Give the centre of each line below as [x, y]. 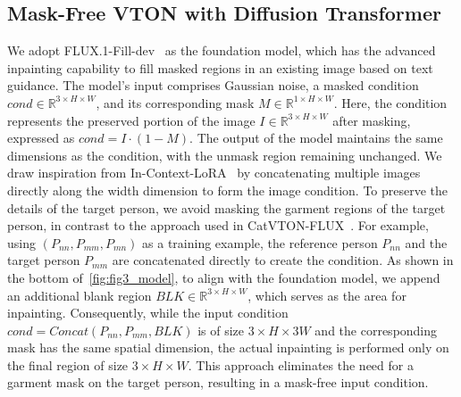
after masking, [372, 120]
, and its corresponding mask [175, 102]
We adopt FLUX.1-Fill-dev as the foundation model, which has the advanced [222, 50]
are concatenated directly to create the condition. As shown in [283, 260]
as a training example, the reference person [260, 242]
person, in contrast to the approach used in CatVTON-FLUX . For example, [218, 225]
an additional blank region [80, 295]
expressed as [41, 138]
